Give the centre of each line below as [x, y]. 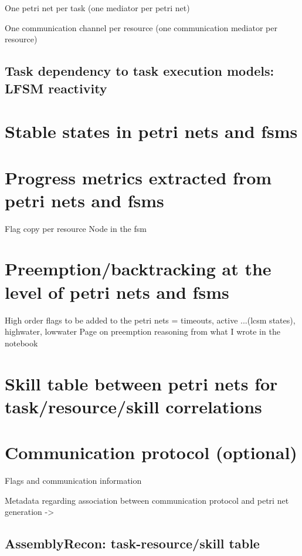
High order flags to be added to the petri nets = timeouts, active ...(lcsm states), [150, 320]
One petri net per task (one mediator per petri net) [97, 8]
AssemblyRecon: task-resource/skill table [132, 543]
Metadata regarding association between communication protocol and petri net [147, 500]
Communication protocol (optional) [151, 452]
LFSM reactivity [56, 88]
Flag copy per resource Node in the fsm [76, 228]
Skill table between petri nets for [141, 383]
